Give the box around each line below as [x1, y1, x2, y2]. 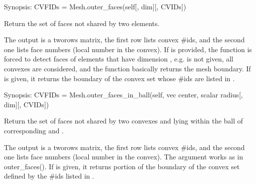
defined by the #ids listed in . [4, 171, 94, 181]
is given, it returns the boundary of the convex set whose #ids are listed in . [4, 73, 235, 83]
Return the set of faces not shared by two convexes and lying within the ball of [4, 116, 243, 126]
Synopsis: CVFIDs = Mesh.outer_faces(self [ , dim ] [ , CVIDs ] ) [4, 1, 186, 11]
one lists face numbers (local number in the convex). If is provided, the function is [4, 44, 252, 54]
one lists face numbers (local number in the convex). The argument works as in [4, 152, 243, 162]
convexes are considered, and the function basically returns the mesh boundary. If [4, 63, 251, 73]
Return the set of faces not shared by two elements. [4, 18, 160, 28]
